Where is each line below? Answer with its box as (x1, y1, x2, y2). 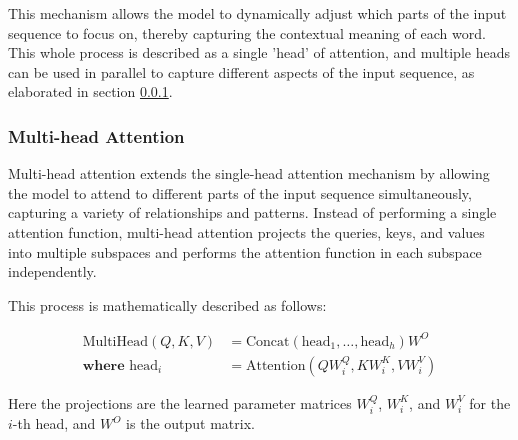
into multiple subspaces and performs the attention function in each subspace (8, 241, 482, 262)
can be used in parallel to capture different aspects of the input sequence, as (8, 61, 475, 82)
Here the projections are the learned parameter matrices (8, 392, 352, 413)
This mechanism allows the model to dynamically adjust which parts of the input (8, 3, 507, 23)
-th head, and (12, 413, 96, 434)
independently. (8, 261, 97, 282)
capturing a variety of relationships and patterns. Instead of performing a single (8, 202, 497, 223)
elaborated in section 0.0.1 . (8, 81, 173, 102)
